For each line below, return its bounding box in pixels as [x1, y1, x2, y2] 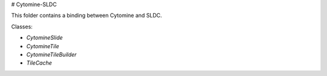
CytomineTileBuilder [26, 51, 77, 58]
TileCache [26, 59, 53, 66]
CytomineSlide [26, 34, 63, 42]
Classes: [11, 23, 33, 30]
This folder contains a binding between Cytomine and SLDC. [11, 12, 162, 19]
